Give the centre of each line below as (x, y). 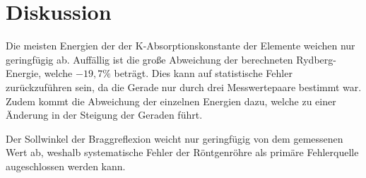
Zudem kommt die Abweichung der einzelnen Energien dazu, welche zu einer (171, 101)
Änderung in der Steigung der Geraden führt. (104, 115)
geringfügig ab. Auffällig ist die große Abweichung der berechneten (149, 59)
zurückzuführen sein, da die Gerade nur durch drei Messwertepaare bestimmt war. (184, 87)
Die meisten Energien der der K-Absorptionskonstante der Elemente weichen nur (181, 46)
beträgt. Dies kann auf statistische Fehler (203, 73)
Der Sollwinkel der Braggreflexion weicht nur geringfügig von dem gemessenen (175, 138)
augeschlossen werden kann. (66, 166)
